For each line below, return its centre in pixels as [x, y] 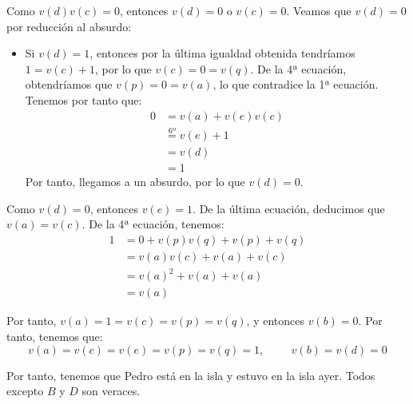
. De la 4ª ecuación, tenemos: [153, 224]
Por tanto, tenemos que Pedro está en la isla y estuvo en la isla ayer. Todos [191, 375]
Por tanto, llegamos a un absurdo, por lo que [135, 181]
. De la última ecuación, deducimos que [289, 208]
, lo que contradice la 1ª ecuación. [296, 84]
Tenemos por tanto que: [83, 99]
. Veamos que [319, 10]
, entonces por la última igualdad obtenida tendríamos [222, 53]
